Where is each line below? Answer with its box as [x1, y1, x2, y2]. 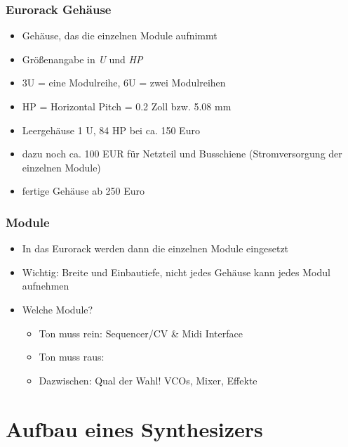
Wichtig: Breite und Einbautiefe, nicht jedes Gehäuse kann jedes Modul [22, 264, 330, 279]
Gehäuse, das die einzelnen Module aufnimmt [22, 28, 217, 43]
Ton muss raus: [39, 349, 105, 364]
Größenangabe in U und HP [22, 51, 143, 66]
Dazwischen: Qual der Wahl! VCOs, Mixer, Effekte [39, 372, 257, 387]
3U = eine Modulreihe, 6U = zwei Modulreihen [22, 75, 226, 90]
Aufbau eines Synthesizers [6, 414, 263, 443]
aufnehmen [22, 278, 69, 293]
